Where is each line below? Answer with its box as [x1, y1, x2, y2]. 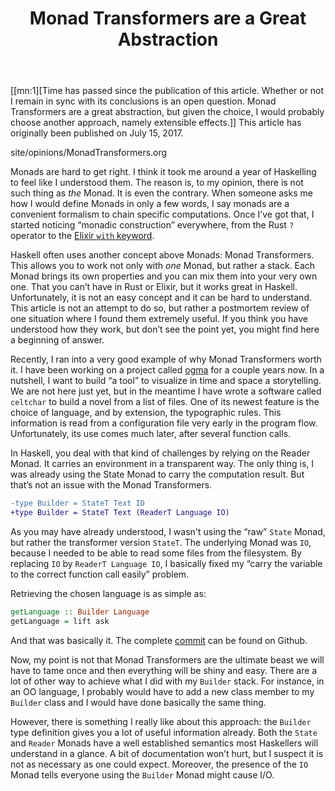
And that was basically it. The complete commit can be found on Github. [10, 634, 308, 646]
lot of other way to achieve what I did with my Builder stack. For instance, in [10, 675, 325, 687]
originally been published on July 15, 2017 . [10, 127, 184, 139]
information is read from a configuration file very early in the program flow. [10, 417, 318, 429]
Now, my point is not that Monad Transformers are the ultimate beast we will [10, 653, 325, 666]
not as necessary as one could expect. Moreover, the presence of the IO [10, 758, 309, 770]
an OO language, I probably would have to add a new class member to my [10, 685, 315, 697]
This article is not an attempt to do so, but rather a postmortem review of [10, 302, 310, 314]
